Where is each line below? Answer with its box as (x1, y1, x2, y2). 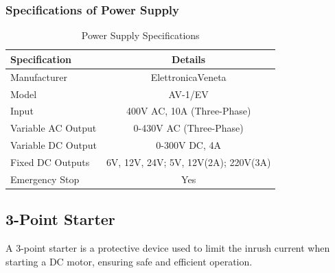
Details (172, 51, 206, 66)
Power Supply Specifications (81, 28, 200, 43)
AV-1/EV (168, 86, 209, 101)
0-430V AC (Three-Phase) (133, 121, 244, 135)
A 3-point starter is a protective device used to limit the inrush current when (5, 241, 330, 255)
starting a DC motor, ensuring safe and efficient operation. (5, 254, 253, 268)
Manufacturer (10, 69, 67, 84)
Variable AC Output (10, 121, 97, 135)
